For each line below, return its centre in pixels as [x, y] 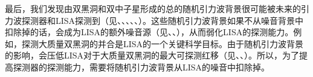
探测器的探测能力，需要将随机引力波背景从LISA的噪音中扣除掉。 [141, 67]
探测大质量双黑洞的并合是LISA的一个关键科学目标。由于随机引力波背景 [163, 43]
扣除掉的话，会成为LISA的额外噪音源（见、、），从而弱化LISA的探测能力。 [149, 32]
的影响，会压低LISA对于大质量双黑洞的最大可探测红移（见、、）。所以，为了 [152, 55]
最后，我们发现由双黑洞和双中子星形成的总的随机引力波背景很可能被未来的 [153, 8]
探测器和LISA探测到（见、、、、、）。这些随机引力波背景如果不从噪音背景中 [163, 20]
